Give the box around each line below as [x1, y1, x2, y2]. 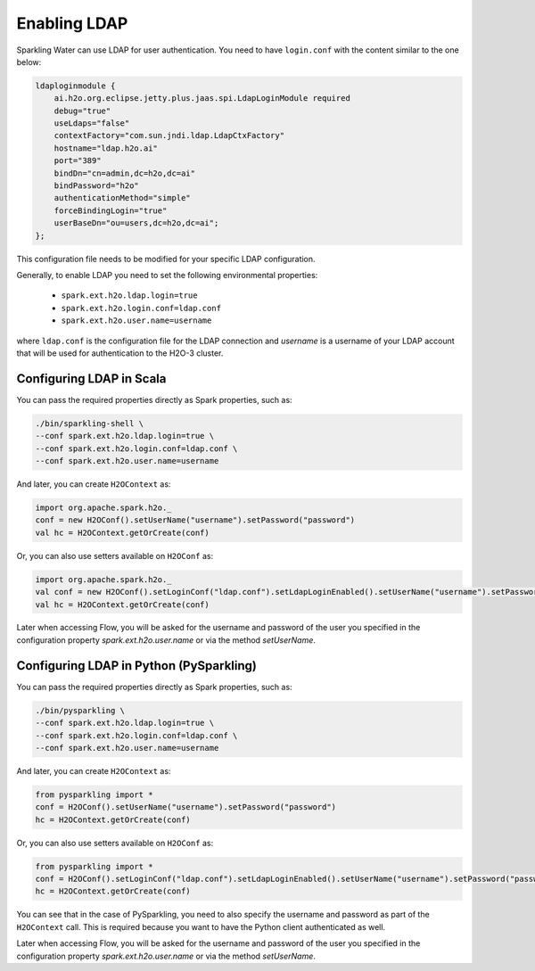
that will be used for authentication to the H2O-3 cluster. [16, 348, 224, 358]
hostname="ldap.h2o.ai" [53, 143, 158, 153]
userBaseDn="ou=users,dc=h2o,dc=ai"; [53, 218, 219, 228]
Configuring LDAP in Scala [16, 371, 167, 386]
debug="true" [53, 105, 111, 116]
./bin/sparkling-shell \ [35, 418, 144, 428]
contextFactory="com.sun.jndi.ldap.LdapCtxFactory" [53, 130, 285, 141]
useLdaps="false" [53, 119, 130, 128]
